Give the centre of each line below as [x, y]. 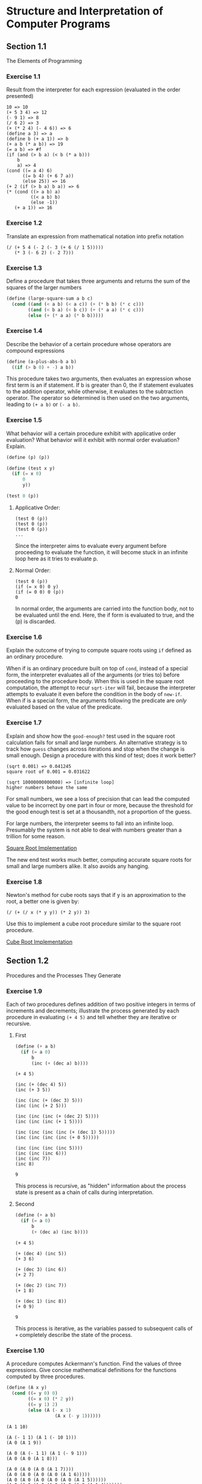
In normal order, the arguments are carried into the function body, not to [104, 608]
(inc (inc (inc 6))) [41, 1154]
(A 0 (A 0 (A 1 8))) [32, 1459]
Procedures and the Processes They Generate [64, 975]
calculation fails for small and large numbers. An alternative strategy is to [97, 742]
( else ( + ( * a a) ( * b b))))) [66, 315]
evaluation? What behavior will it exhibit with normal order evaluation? [93, 439]
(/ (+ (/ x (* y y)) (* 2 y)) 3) [48, 912]
